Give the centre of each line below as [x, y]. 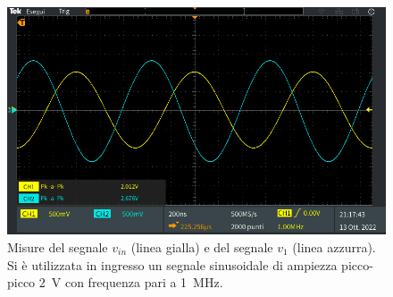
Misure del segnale [58, 246]
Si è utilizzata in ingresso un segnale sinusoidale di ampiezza [172, 264]
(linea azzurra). [334, 246]
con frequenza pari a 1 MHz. [144, 282]
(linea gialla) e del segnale [202, 246]
